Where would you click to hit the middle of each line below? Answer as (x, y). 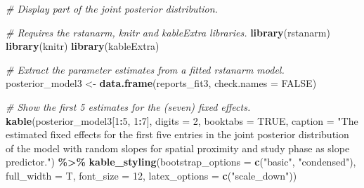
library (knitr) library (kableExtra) (83, 46)
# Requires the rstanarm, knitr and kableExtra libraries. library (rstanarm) (168, 32)
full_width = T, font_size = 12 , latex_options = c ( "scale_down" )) (151, 175)
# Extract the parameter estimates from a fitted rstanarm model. (145, 69)
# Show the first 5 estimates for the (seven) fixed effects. (128, 106)
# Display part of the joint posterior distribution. (112, 8)
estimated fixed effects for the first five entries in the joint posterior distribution (177, 134)
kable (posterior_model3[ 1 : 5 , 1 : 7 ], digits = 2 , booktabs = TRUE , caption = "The (182, 120)
